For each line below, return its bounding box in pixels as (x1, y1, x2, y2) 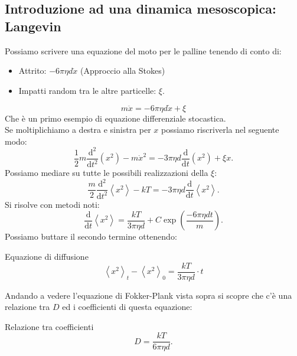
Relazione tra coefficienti (5, 320, 94, 332)
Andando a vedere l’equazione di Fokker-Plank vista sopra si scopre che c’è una (5, 289, 292, 301)
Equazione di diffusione (5, 250, 89, 262)
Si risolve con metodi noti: (5, 198, 100, 210)
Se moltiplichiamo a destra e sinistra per (5, 123, 151, 136)
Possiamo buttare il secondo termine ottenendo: (5, 230, 177, 243)
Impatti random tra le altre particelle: (18, 84, 156, 96)
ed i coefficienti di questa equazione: (62, 301, 192, 313)
